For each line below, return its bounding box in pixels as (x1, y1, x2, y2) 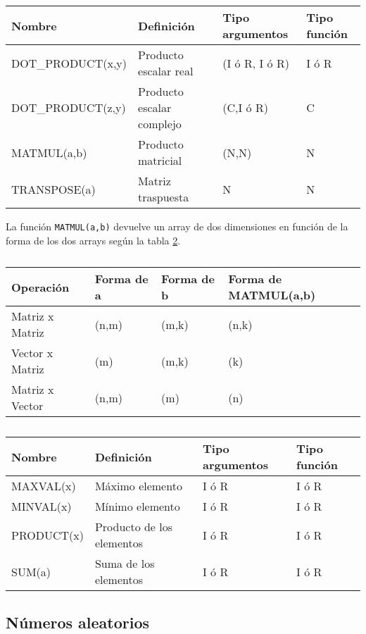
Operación (11, 278, 70, 295)
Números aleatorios (6, 611, 150, 633)
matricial (138, 152, 182, 168)
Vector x (11, 344, 53, 361)
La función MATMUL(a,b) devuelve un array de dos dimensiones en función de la (6, 219, 348, 233)
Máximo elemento (94, 478, 182, 495)
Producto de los (94, 518, 173, 535)
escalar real (138, 63, 194, 79)
